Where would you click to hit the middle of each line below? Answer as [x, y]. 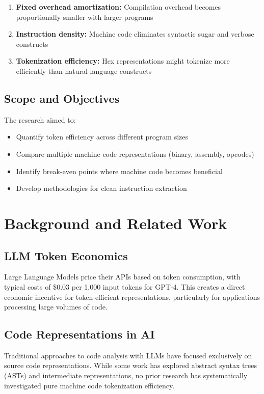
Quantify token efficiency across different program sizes [102, 137]
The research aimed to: [40, 119]
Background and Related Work [116, 223]
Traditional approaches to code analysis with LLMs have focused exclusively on [128, 355]
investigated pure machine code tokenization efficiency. [89, 385]
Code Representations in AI [80, 334]
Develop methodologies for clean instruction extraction [101, 188]
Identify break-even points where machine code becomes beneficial [119, 171]
